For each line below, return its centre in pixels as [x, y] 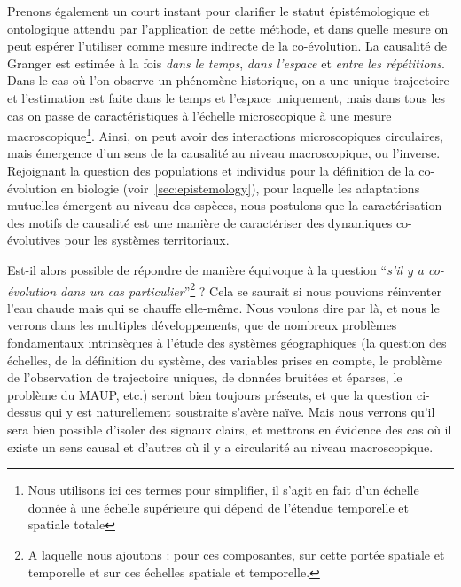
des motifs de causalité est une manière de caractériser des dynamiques [200, 222]
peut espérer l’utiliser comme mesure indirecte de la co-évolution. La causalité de [227, 46]
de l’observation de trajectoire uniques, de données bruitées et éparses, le [205, 377]
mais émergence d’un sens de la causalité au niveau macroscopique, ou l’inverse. [224, 153]
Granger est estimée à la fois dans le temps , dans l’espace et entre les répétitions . [226, 63]
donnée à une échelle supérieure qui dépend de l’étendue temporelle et [218, 507]
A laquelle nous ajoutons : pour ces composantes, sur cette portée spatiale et [236, 554]
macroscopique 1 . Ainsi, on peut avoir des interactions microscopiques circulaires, [225, 134]
